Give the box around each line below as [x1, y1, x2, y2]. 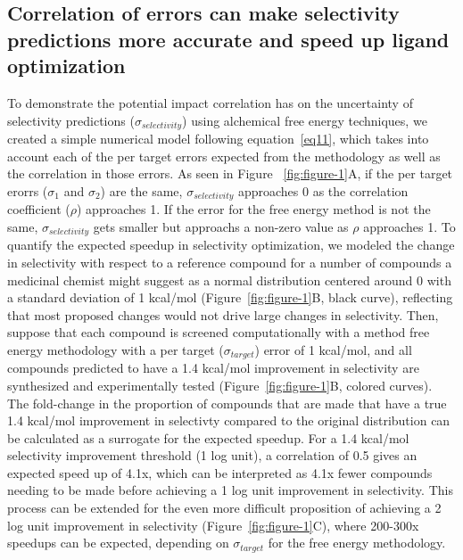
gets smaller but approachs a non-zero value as [93, 217, 349, 235]
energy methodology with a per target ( [7, 340, 224, 358]
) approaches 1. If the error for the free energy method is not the [77, 200, 431, 218]
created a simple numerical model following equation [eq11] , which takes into [7, 129, 429, 148]
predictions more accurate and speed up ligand [7, 25, 450, 53]
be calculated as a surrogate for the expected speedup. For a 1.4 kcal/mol [7, 428, 409, 447]
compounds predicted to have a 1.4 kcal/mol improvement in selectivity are [7, 358, 419, 377]
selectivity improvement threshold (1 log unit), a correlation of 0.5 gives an [7, 446, 418, 465]
